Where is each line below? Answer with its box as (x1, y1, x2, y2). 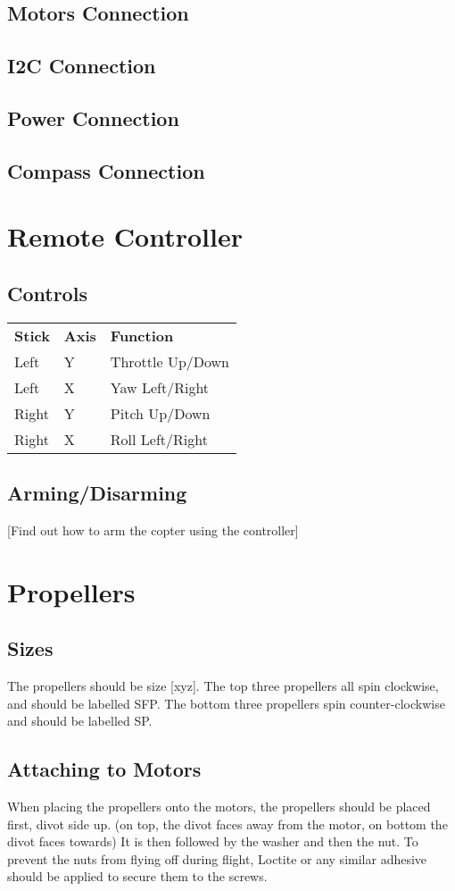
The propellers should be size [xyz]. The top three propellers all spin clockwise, (7, 677, 439, 695)
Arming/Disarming (7, 479, 187, 507)
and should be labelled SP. (7, 711, 153, 730)
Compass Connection (7, 156, 205, 184)
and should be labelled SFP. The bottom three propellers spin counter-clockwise (7, 693, 445, 712)
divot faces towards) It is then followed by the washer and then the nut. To (7, 832, 418, 851)
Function (110, 324, 174, 346)
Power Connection (7, 104, 179, 131)
